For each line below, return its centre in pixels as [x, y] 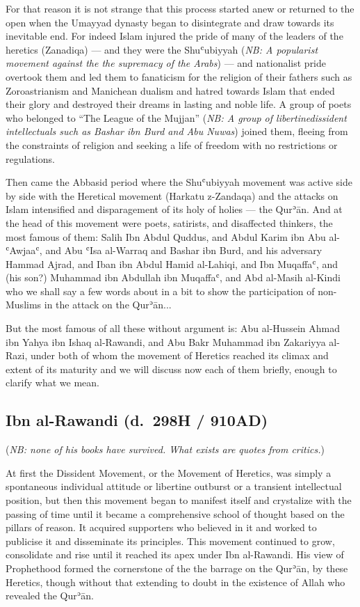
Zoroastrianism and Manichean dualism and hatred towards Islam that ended [170, 90]
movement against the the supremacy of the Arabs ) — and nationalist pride [166, 63]
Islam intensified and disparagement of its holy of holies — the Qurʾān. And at [174, 209]
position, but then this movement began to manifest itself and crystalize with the [179, 500]
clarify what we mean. [52, 383]
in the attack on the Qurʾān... [108, 305]
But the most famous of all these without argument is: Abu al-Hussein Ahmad [173, 328]
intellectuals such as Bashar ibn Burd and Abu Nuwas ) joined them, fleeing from [177, 131]
